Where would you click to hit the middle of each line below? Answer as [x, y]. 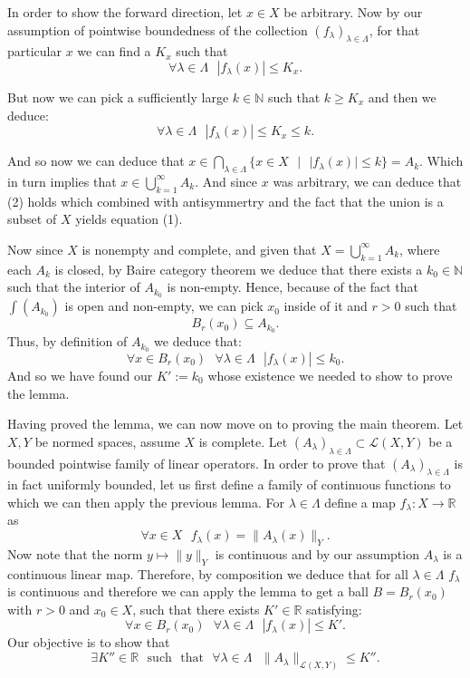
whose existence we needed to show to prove [330, 375]
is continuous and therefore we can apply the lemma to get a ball [188, 591]
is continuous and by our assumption [317, 553]
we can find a [114, 51]
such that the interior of [74, 287]
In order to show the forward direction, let [125, 12]
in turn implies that [62, 181]
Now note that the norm [75, 553]
